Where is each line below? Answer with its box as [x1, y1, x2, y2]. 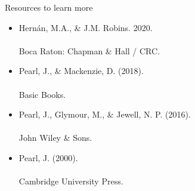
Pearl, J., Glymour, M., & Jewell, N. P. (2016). [18, 108, 191, 121]
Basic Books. [18, 88, 66, 100]
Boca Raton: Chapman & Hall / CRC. [18, 44, 160, 57]
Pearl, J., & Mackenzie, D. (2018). [18, 64, 144, 77]
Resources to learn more [5, 1, 93, 13]
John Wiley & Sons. [18, 131, 92, 144]
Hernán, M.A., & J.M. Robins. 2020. [18, 21, 153, 33]
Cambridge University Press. [18, 175, 123, 187]
